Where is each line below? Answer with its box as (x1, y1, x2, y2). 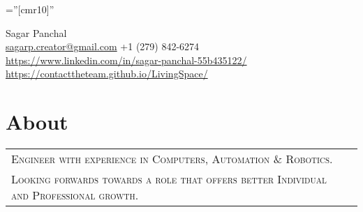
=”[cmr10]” (6, 2, 54, 16)
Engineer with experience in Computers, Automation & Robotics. (11, 151, 333, 167)
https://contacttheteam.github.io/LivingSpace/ (6, 66, 208, 81)
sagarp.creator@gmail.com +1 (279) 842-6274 (6, 39, 200, 54)
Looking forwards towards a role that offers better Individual (11, 171, 327, 188)
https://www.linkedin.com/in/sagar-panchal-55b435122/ (6, 52, 247, 67)
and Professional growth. (11, 187, 139, 204)
